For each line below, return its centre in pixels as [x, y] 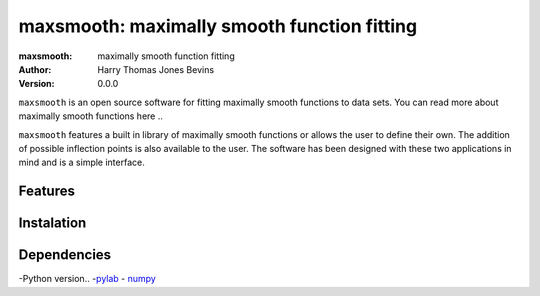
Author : [35, 69]
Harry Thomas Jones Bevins [156, 69]
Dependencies [65, 255]
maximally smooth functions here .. [91, 116]
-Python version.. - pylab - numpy [87, 279]
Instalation [52, 223]
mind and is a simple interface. [81, 162]
